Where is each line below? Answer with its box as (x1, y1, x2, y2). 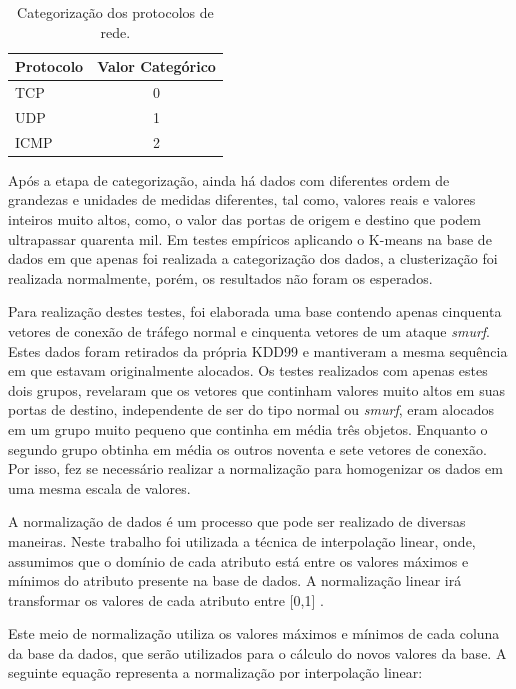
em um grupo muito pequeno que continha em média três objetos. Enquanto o (8, 418, 488, 439)
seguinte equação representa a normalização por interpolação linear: (8, 662, 423, 683)
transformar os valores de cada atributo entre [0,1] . (8, 589, 324, 610)
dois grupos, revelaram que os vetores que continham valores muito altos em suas (8, 379, 505, 400)
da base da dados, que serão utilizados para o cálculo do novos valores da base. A (8, 642, 507, 663)
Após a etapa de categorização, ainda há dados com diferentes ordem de (8, 169, 450, 190)
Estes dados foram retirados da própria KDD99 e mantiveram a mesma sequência (8, 340, 508, 361)
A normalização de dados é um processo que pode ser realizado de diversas (8, 511, 466, 532)
